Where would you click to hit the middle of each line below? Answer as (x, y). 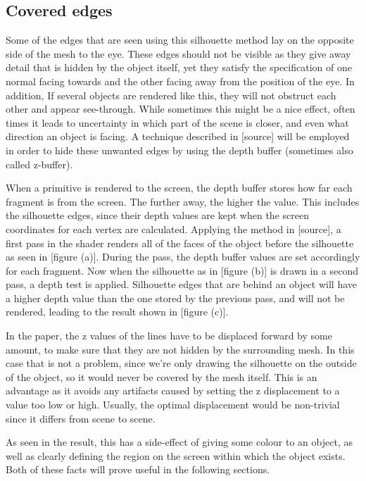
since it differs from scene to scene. (81, 418)
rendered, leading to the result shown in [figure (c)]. (117, 312)
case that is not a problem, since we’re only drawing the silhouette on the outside (181, 363)
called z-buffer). (39, 164)
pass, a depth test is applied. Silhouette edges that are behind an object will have (181, 284)
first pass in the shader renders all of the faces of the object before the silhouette (180, 243)
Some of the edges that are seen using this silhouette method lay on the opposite (180, 40)
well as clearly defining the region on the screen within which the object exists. (176, 455)
